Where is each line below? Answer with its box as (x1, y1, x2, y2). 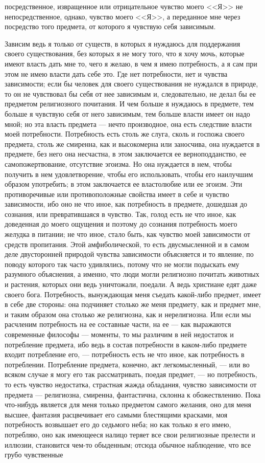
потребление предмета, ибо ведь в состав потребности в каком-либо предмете (5, 339, 247, 349)
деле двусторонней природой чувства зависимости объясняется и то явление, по (5, 249, 254, 259)
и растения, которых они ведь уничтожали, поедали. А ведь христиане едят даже (5, 279, 257, 290)
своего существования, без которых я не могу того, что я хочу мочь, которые (5, 48, 245, 59)
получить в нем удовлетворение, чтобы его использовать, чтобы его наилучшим (5, 168, 253, 179)
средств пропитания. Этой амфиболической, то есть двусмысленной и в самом (5, 238, 249, 249)
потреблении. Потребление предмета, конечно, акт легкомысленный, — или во (5, 359, 250, 369)
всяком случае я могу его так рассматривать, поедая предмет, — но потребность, (5, 369, 257, 380)
